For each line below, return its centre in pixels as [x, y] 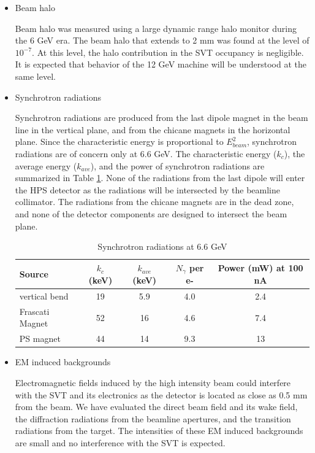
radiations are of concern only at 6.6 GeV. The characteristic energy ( [146, 153]
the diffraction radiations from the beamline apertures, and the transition [153, 418]
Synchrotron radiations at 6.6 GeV [162, 246]
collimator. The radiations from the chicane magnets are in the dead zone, [154, 202]
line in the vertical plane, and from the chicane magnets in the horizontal [153, 129]
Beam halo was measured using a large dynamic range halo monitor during [156, 28]
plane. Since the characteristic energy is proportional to [119, 141]
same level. [35, 76]
